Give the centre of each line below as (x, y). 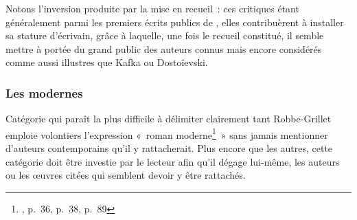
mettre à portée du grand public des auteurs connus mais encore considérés (164, 48)
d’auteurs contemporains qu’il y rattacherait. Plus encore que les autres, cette (169, 148)
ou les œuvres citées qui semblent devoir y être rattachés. (126, 175)
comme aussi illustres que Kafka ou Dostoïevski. (107, 62)
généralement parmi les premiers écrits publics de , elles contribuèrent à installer (175, 22)
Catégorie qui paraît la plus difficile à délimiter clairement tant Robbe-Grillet (169, 119)
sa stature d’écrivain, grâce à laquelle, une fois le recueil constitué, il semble (165, 35)
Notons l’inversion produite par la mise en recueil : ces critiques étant (152, 8)
